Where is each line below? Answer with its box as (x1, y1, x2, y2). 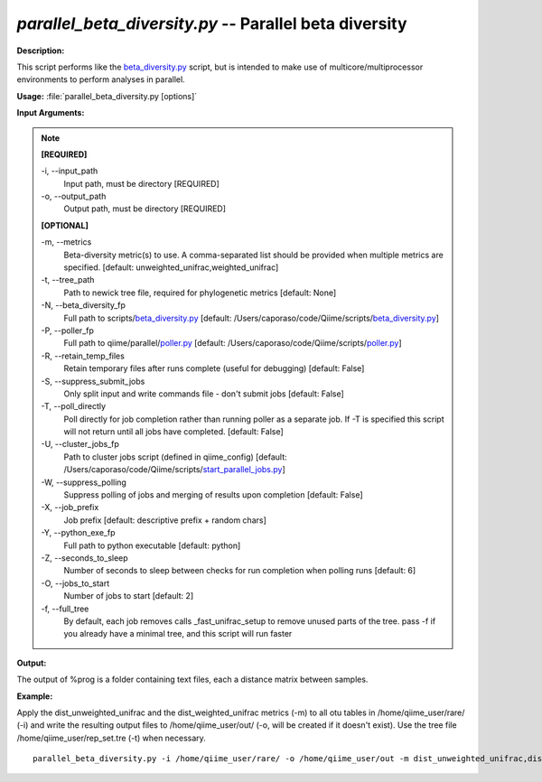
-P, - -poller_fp (41, 325, 95, 336)
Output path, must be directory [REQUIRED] (63, 203, 226, 214)
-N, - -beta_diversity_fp (41, 300, 126, 311)
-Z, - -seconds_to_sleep (41, 553, 128, 563)
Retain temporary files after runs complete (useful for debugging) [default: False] (63, 363, 365, 374)
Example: (16, 691, 53, 702)
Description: (16, 45, 65, 56)
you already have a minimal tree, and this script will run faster (63, 628, 293, 639)
